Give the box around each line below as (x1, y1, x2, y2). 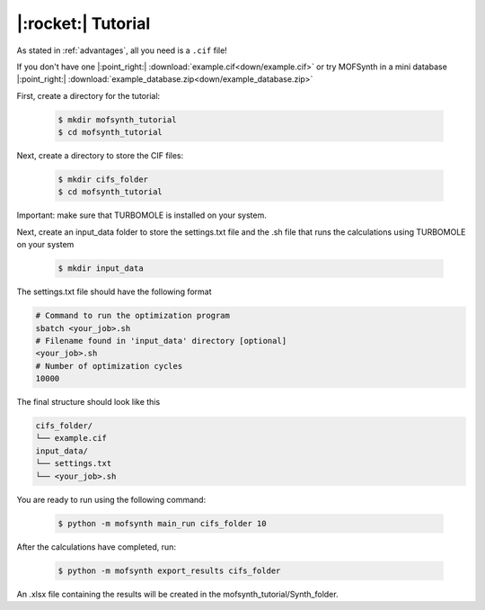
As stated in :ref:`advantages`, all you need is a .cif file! (16, 45, 228, 56)
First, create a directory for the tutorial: (16, 90, 161, 101)
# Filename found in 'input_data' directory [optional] (35, 336, 287, 345)
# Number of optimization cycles (35, 361, 183, 371)
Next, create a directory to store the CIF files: (16, 150, 184, 161)
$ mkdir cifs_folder (57, 175, 148, 184)
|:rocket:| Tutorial (16, 13, 151, 33)
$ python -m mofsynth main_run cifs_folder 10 (57, 518, 267, 528)
